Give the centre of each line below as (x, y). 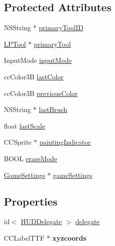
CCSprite (18, 142)
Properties (31, 201)
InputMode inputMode (38, 60)
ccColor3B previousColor (41, 93)
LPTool (15, 44)
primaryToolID (61, 28)
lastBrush (53, 109)
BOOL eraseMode (31, 158)
